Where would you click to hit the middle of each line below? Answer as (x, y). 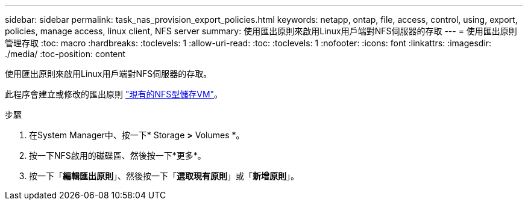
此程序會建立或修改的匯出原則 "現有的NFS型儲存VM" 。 (114, 94)
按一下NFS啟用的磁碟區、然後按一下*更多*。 (118, 155)
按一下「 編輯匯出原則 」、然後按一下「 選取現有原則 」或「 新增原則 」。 (164, 176)
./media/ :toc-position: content (65, 54)
